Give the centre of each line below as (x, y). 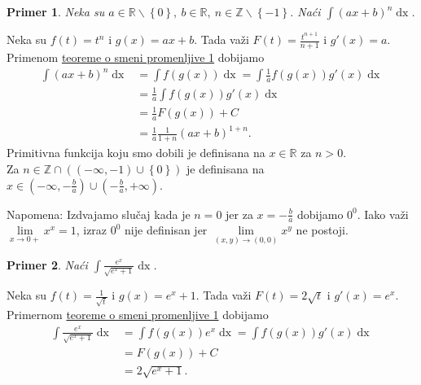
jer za (239, 214)
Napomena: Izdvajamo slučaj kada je (99, 214)
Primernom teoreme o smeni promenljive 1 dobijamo (138, 314)
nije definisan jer (166, 230)
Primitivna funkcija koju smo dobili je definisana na (136, 153)
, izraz (92, 230)
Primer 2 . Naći (47, 264)
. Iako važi (383, 214)
